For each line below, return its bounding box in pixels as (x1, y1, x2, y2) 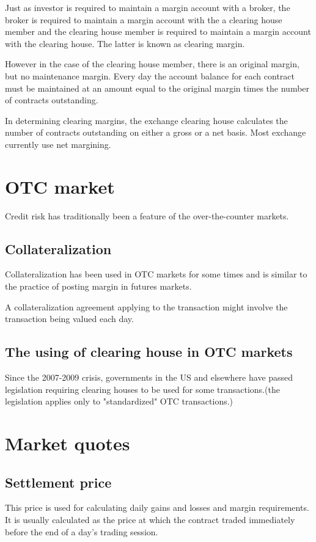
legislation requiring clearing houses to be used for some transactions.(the (5, 383, 280, 395)
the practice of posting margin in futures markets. (5, 280, 192, 293)
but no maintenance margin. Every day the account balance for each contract (5, 69, 295, 82)
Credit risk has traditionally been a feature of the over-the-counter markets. (5, 209, 289, 222)
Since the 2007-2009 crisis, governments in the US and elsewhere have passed (5, 371, 293, 384)
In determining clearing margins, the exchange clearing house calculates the (5, 114, 288, 126)
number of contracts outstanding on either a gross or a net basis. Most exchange (5, 126, 306, 139)
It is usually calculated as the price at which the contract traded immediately (5, 513, 295, 526)
